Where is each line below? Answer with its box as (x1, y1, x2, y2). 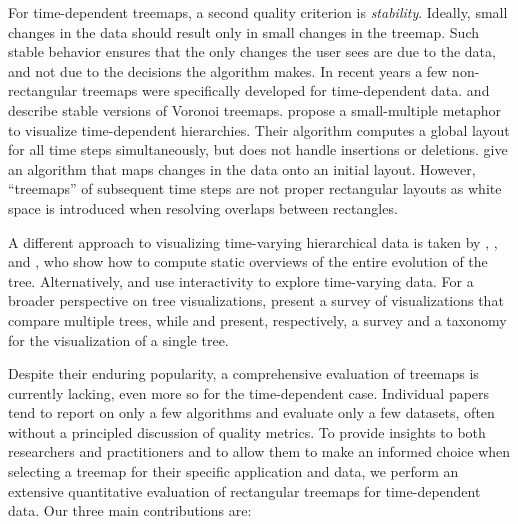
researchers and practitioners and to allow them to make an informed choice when (8, 441, 511, 462)
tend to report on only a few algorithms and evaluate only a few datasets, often (8, 402, 495, 423)
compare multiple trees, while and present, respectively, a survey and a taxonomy (8, 309, 507, 330)
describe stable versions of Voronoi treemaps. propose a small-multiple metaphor (8, 99, 502, 120)
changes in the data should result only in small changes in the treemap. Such (8, 21, 480, 42)
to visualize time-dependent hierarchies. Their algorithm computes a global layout (8, 119, 510, 140)
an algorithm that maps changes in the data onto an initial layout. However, (8, 158, 476, 179)
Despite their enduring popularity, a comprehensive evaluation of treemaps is (8, 363, 479, 384)
